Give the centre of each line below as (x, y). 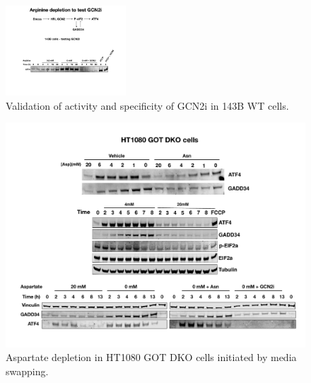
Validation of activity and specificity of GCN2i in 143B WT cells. (147, 105)
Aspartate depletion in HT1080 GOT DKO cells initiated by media (151, 357)
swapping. (27, 371)
